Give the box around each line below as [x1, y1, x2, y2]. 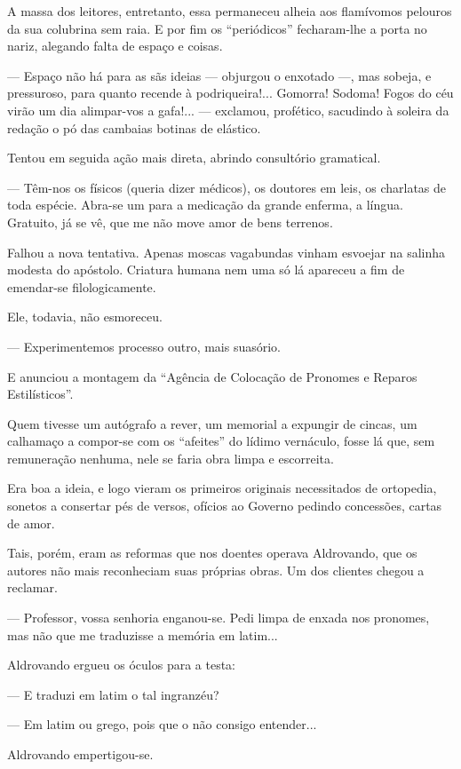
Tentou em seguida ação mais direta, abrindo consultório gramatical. [7, 148, 381, 167]
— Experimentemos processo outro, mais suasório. [7, 337, 282, 355]
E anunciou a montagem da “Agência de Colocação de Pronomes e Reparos [7, 367, 417, 385]
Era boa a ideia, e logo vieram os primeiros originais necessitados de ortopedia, [7, 479, 437, 497]
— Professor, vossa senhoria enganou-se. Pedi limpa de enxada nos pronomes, [7, 608, 430, 627]
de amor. [7, 513, 55, 532]
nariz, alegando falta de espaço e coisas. [7, 36, 223, 55]
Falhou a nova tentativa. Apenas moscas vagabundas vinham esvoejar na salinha [7, 242, 446, 261]
